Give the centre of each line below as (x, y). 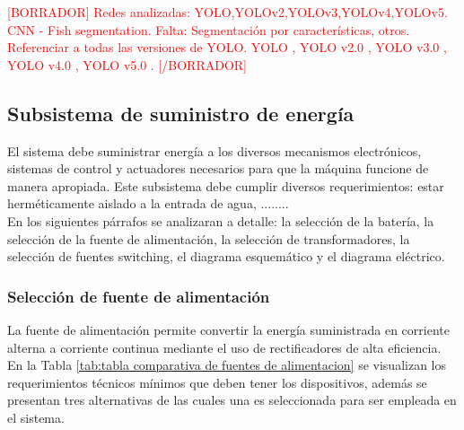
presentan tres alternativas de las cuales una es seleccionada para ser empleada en (232, 400)
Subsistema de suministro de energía (181, 113)
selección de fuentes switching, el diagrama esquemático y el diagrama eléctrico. (226, 256)
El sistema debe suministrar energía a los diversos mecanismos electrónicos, (214, 150)
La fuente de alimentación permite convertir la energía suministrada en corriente (228, 329)
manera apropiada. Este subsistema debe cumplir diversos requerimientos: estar (226, 185)
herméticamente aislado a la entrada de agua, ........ (148, 203)
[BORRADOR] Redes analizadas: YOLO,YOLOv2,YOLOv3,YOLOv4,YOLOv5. (228, 12)
